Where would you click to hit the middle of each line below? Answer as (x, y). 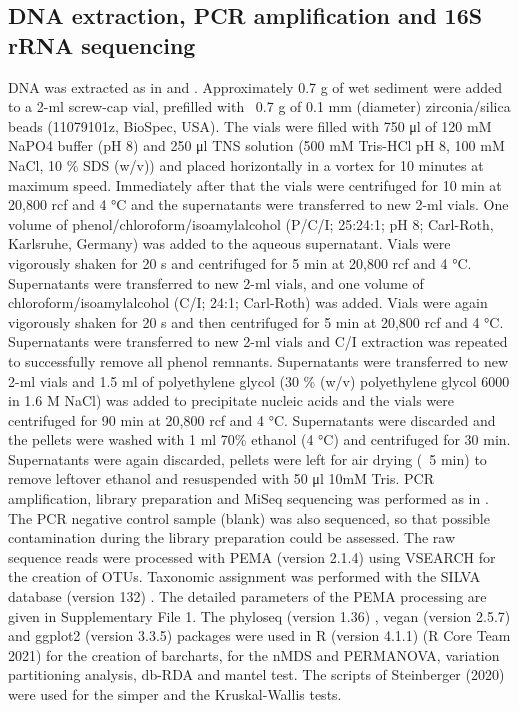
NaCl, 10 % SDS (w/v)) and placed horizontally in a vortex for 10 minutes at (246, 164)
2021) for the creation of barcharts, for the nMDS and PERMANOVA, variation (254, 654)
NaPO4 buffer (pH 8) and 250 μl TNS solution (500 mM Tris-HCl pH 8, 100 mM (256, 145)
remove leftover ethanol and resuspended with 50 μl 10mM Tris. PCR (221, 478)
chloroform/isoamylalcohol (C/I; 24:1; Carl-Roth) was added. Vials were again (248, 302)
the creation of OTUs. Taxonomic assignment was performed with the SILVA (244, 576)
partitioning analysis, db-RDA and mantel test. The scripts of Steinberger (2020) (256, 674)
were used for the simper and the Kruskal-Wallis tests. (175, 694)
